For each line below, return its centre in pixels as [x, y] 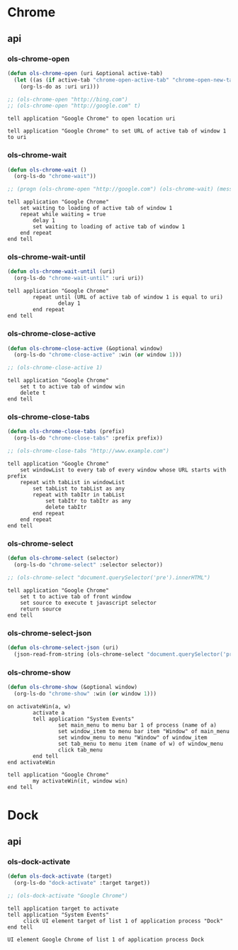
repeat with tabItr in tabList [79, 495]
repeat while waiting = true [63, 214]
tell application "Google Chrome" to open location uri [91, 119]
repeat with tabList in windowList [73, 483]
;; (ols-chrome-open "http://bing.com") [68, 99]
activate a [49, 713]
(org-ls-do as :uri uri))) [60, 86]
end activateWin [31, 763]
